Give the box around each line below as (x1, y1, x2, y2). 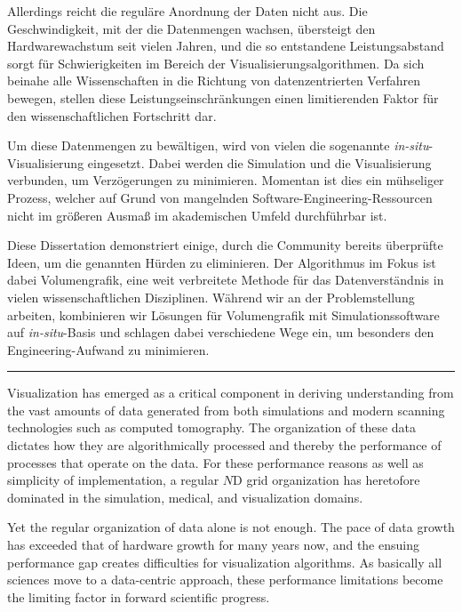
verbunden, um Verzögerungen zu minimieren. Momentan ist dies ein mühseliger (7, 171, 444, 189)
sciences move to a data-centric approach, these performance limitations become (7, 570, 443, 589)
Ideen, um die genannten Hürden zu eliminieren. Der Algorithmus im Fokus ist (7, 253, 436, 271)
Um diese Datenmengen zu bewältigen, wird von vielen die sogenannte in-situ (7, 136, 429, 155)
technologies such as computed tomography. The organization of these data (7, 418, 417, 437)
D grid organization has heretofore (233, 471, 420, 489)
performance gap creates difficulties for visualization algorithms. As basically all (7, 552, 442, 571)
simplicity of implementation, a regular (7, 471, 219, 489)
